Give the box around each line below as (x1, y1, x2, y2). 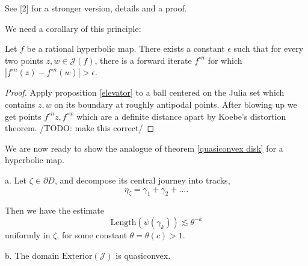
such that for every (233, 42, 304, 55)
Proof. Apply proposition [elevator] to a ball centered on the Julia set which (5, 86, 285, 99)
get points (5, 110, 42, 122)
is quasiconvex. (115, 249, 171, 261)
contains (5, 97, 35, 110)
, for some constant (57, 228, 128, 241)
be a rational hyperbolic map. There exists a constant (26, 42, 225, 55)
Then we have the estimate (5, 204, 104, 217)
